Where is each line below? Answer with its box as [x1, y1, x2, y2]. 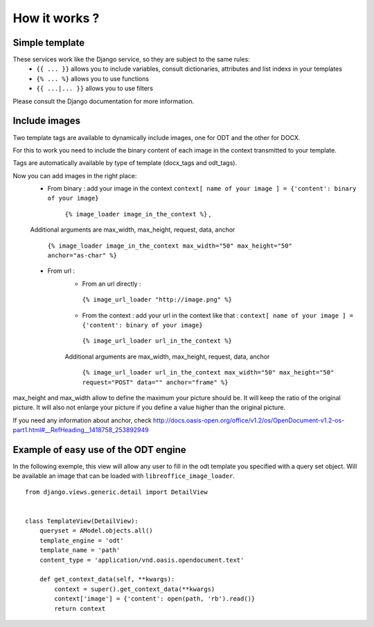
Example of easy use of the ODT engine [12, 444, 186, 456]
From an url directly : [82, 280, 141, 288]
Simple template [12, 37, 85, 49]
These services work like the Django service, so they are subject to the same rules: [12, 55, 251, 64]
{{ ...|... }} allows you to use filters [36, 84, 154, 93]
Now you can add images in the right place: [12, 171, 137, 180]
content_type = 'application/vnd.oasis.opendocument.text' [39, 556, 244, 564]
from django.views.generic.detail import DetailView [25, 488, 208, 496]
